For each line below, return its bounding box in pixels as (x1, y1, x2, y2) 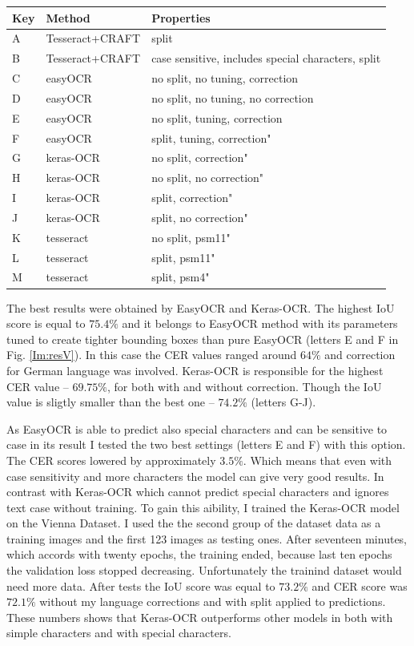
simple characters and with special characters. (6, 624, 231, 641)
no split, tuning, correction (151, 109, 283, 126)
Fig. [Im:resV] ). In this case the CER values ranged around (6, 346, 297, 363)
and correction (324, 346, 396, 363)
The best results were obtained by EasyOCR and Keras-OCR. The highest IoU (6, 299, 395, 316)
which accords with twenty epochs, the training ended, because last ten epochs (6, 546, 392, 563)
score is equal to (6, 315, 86, 332)
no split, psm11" (151, 228, 231, 245)
